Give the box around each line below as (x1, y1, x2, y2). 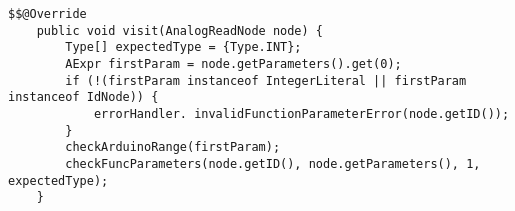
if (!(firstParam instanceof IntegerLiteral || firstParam (65, 73, 467, 88)
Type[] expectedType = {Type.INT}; (65, 40, 302, 55)
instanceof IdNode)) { (8, 90, 159, 105)
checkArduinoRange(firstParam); (65, 140, 281, 155)
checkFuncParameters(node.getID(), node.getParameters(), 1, (65, 156, 481, 171)
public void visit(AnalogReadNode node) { (36, 23, 323, 38)
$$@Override (8, 7, 87, 21)
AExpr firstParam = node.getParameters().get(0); (65, 56, 402, 71)
